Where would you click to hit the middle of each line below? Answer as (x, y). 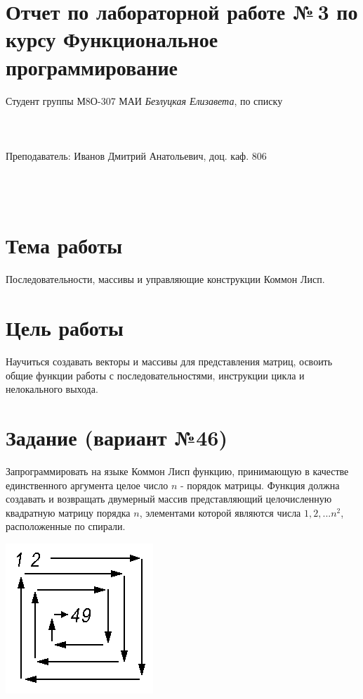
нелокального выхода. (52, 389)
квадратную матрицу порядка (68, 512)
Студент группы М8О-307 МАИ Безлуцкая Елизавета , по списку (144, 100)
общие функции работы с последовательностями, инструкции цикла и (155, 375)
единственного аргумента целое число (87, 485)
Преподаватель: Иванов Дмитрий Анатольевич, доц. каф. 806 (136, 155)
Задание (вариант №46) (117, 437)
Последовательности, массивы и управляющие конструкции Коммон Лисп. (165, 279)
